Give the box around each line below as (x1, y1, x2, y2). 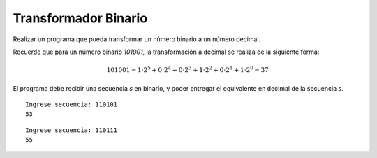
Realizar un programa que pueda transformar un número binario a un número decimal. (13, 35, 261, 43)
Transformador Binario (13, 10, 148, 26)
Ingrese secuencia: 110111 (25, 126, 118, 134)
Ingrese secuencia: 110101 (25, 100, 118, 108)
